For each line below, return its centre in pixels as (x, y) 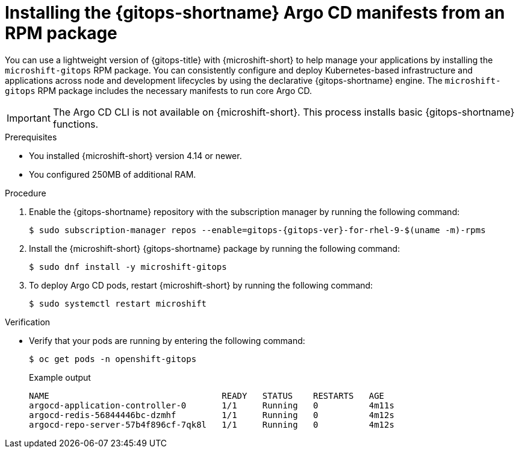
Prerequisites (31, 137)
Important (29, 118)
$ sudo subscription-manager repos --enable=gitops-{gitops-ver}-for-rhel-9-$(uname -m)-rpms (257, 230)
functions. (76, 124)
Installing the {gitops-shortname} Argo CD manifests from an (255, 13)
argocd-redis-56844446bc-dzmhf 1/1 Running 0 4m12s (212, 415)
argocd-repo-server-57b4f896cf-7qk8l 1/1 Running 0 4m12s (212, 424)
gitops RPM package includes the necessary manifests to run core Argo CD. (159, 90)
